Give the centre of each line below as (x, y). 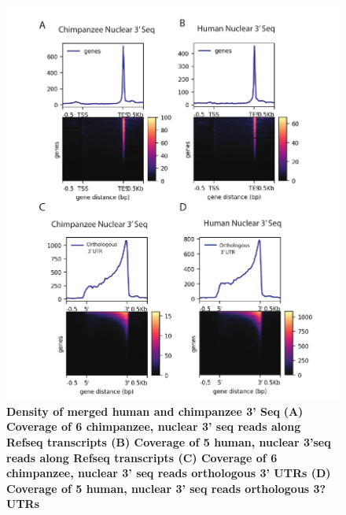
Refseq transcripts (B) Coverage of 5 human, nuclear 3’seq (169, 442)
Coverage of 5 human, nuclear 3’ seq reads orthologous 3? (166, 488)
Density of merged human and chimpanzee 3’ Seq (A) (155, 411)
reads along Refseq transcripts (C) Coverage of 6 (142, 457)
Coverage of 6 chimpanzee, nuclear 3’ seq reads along (154, 426)
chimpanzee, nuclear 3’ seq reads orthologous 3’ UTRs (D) (169, 473)
